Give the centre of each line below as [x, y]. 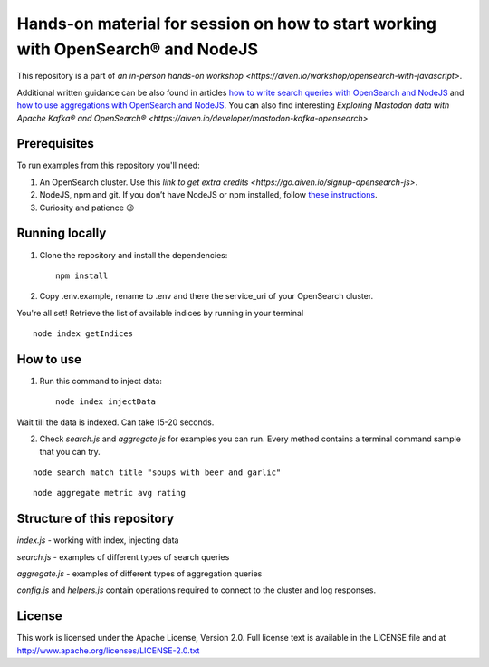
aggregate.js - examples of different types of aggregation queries [139, 574]
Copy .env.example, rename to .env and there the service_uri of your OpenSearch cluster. [206, 296]
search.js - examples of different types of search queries [123, 556]
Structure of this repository [96, 519]
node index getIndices [83, 334]
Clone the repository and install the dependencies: [134, 255]
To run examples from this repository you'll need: [108, 165]
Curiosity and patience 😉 [87, 208]
